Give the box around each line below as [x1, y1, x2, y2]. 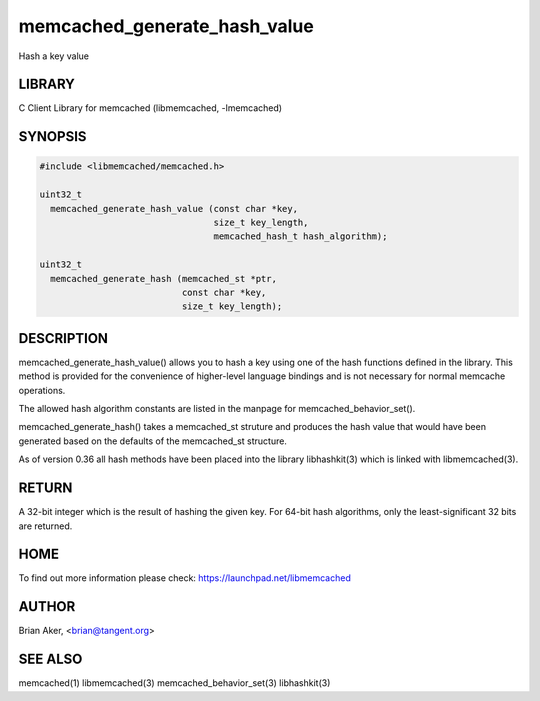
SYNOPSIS [18, 128, 87, 145]
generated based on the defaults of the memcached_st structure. [18, 435, 287, 447]
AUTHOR [18, 598, 76, 615]
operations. [18, 384, 66, 396]
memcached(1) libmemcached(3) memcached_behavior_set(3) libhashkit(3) [18, 677, 331, 689]
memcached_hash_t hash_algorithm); [213, 231, 388, 242]
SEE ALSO [18, 651, 83, 668]
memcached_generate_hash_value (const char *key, [50, 203, 299, 214]
